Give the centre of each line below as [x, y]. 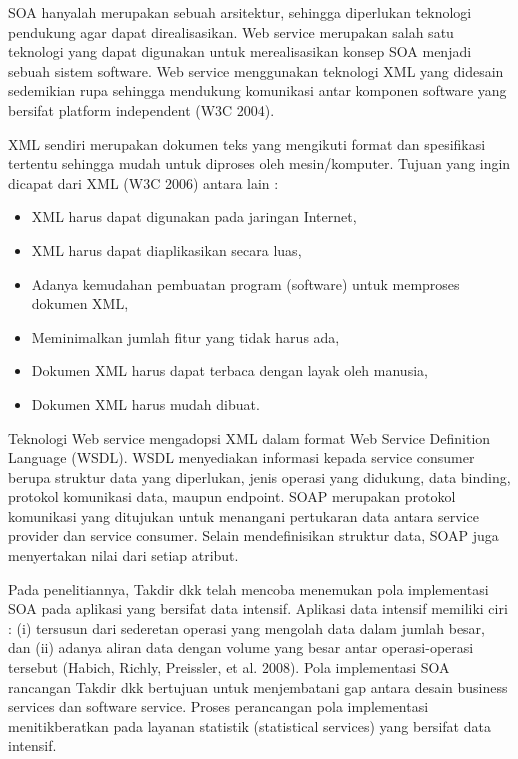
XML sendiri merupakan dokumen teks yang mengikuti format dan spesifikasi [247, 143]
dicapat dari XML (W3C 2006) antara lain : [143, 182]
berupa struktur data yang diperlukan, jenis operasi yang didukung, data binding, [259, 476]
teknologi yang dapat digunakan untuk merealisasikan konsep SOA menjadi [240, 51]
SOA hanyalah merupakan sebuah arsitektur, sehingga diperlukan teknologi [240, 12]
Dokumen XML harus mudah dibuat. [145, 403]
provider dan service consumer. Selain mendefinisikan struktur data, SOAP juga [253, 535]
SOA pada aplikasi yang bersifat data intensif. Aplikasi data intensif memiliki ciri [258, 608]
